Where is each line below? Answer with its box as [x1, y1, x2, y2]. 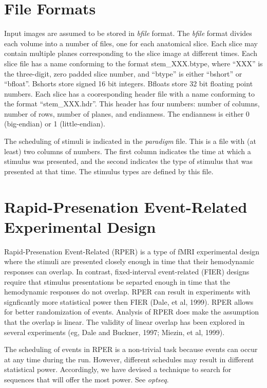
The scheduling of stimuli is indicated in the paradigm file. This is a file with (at [4, 136, 256, 146]
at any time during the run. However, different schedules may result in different [4, 354, 254, 364]
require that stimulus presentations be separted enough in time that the [4, 276, 230, 287]
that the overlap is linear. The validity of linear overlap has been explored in [4, 316, 245, 327]
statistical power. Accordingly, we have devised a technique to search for [4, 364, 232, 375]
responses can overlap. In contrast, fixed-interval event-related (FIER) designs [4, 266, 250, 276]
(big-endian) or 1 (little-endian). [4, 118, 105, 129]
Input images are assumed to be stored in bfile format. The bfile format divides [4, 28, 252, 39]
